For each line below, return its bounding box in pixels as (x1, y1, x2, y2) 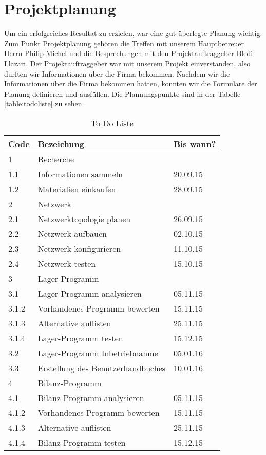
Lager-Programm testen (37, 332, 123, 344)
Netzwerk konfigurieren (37, 242, 121, 254)
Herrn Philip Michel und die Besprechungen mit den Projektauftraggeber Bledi (4, 48, 253, 59)
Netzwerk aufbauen (37, 227, 107, 240)
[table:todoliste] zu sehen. (4, 98, 84, 109)
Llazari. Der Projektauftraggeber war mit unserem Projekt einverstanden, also (4, 58, 251, 68)
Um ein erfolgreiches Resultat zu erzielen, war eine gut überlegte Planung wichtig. (4, 28, 262, 39)
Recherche (37, 153, 74, 165)
